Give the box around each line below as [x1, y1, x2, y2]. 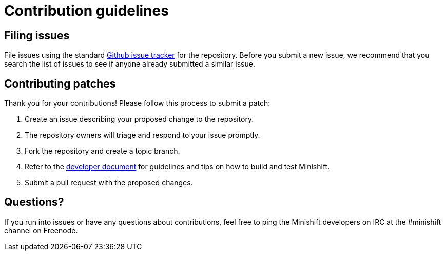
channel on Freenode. [4, 226, 78, 235]
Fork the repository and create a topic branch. [25, 146, 180, 156]
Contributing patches [4, 77, 116, 90]
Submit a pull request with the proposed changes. [25, 178, 193, 187]
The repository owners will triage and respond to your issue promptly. [25, 131, 260, 140]
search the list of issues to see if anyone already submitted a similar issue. [4, 59, 255, 69]
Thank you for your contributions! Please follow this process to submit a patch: [4, 99, 270, 108]
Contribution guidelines [4, 2, 169, 19]
